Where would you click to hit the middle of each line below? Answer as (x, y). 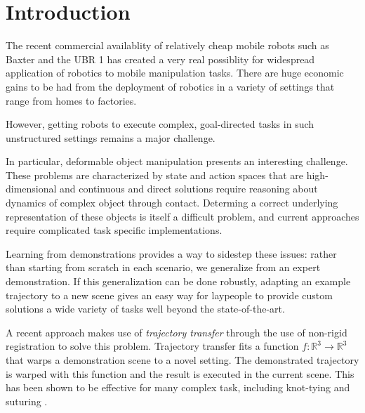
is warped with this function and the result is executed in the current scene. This (180, 373)
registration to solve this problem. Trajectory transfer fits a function (152, 346)
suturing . (27, 401)
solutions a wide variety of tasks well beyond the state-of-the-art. (145, 309)
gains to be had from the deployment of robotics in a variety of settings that (170, 86)
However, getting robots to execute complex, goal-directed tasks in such (160, 124)
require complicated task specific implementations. (114, 230)
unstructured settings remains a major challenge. (111, 137)
